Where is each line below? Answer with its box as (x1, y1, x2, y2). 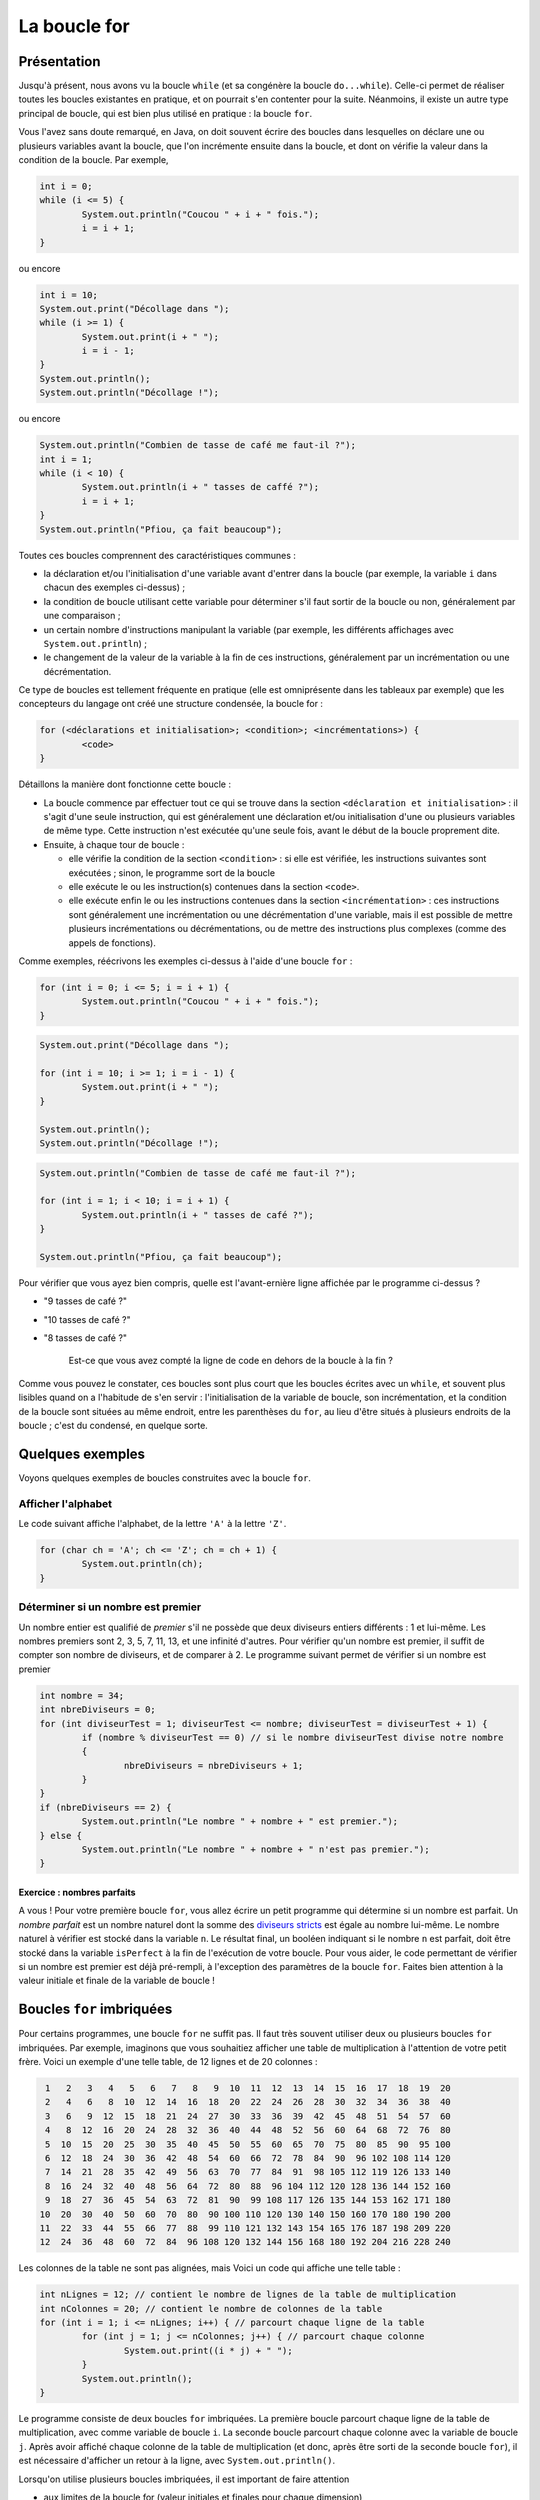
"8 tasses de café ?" (43, 1332, 128, 1344)
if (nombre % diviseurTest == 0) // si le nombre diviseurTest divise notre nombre (81, 1731, 504, 1743)
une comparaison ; (43, 610, 121, 622)
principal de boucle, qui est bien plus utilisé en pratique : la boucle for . (18, 107, 313, 119)
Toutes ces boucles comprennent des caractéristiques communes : (18, 549, 297, 561)
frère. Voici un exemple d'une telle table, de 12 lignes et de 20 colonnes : (18, 2056, 319, 2068)
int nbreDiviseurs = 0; (39, 1704, 157, 1715)
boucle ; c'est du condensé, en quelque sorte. (18, 1420, 209, 1432)
